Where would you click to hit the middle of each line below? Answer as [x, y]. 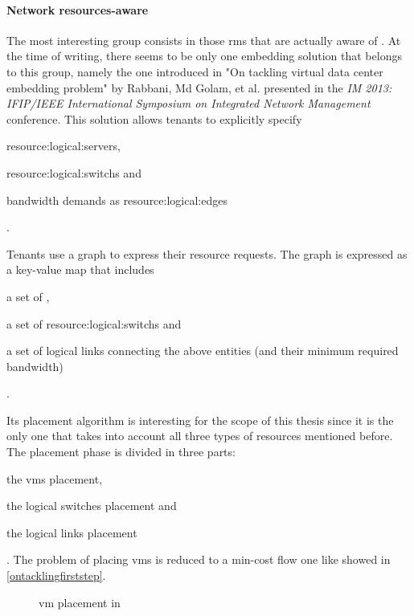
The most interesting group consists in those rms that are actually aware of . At [204, 40]
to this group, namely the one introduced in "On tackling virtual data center [195, 71]
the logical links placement [72, 532]
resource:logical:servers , [64, 146]
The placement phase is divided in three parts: [121, 452]
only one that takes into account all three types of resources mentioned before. [200, 436]
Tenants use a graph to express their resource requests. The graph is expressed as [207, 253]
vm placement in [80, 602]
